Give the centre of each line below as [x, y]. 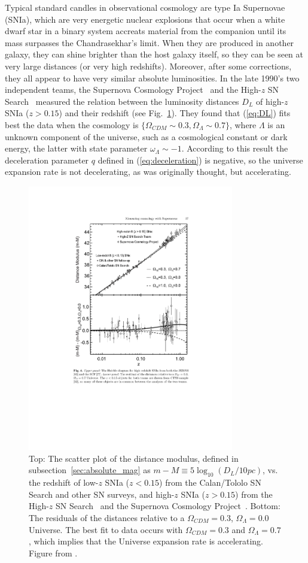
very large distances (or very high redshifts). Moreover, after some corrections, [148, 66]
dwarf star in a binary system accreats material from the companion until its [146, 31]
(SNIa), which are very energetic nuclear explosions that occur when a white [145, 19]
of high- [270, 101]
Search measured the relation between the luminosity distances [122, 101]
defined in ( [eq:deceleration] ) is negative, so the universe [200, 160]
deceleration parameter [47, 160]
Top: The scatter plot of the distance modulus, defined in [134, 458]
